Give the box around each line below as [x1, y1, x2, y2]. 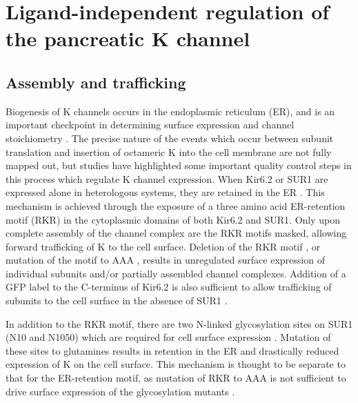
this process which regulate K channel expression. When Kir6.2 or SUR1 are [6, 171, 328, 186]
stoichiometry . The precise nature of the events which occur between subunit [6, 130, 334, 145]
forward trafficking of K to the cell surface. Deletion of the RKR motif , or [6, 239, 321, 253]
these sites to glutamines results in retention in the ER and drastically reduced [6, 343, 339, 357]
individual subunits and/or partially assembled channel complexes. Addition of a [6, 266, 346, 280]
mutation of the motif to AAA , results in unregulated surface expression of [6, 253, 325, 267]
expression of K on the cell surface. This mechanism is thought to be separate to [6, 357, 346, 371]
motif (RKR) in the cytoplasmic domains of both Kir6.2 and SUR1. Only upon [6, 212, 341, 226]
